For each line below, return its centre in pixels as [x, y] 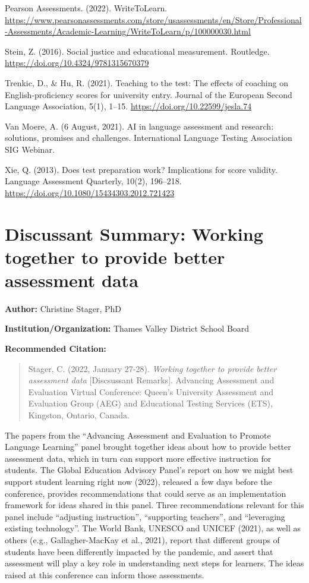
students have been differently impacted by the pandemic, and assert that [139, 551]
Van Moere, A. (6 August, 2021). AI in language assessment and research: [139, 126]
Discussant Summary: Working [134, 233]
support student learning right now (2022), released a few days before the [138, 481]
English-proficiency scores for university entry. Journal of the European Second [149, 94]
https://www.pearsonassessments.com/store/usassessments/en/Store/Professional [153, 19]
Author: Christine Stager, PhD [63, 308]
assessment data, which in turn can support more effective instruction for [138, 458]
